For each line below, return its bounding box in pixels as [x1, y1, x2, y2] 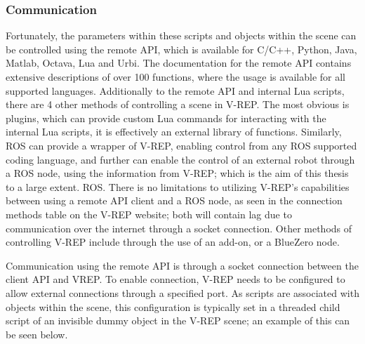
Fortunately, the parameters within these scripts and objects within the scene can [6, 28, 357, 43]
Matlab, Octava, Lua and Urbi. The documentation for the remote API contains [6, 55, 352, 70]
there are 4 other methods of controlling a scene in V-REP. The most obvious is [6, 97, 350, 112]
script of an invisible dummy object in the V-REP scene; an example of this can [6, 313, 350, 328]
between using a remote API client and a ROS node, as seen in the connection [6, 193, 343, 208]
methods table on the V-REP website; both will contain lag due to [6, 206, 292, 221]
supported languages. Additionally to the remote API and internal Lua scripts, [6, 83, 345, 98]
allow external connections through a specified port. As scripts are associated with [6, 285, 359, 300]
